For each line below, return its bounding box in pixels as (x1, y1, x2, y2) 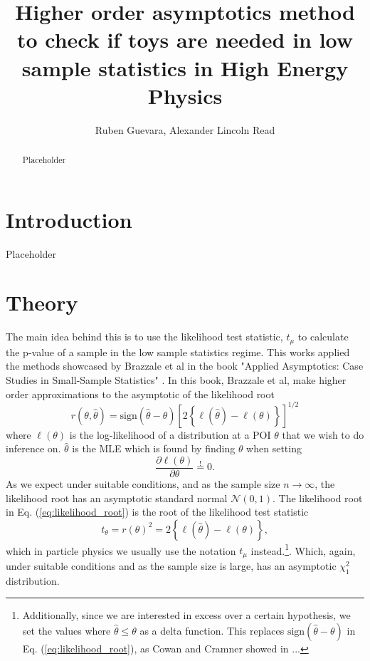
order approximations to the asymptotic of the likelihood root (6, 386, 275, 401)
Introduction (6, 204, 132, 234)
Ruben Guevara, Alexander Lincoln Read (95, 122, 275, 137)
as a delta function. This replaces (139, 623, 285, 637)
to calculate (297, 329, 349, 344)
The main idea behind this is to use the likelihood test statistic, (6, 329, 283, 344)
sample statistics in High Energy (21, 53, 349, 82)
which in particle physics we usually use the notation (6, 543, 236, 558)
